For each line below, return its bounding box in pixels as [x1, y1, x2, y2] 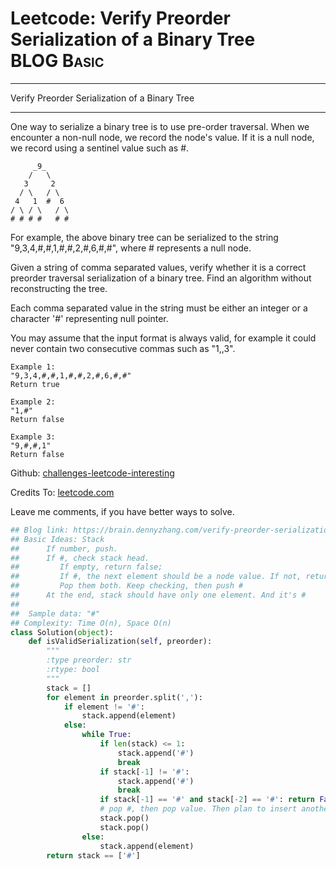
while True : [81, 730, 132, 740]
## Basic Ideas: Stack [10, 534, 105, 544]
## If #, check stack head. [10, 553, 150, 563]
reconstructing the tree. [10, 282, 108, 294]
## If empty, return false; [10, 562, 163, 572]
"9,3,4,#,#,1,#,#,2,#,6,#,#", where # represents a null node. [10, 242, 252, 254]
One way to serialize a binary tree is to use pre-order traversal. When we [10, 120, 310, 132]
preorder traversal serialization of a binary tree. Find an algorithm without [10, 272, 312, 284]
